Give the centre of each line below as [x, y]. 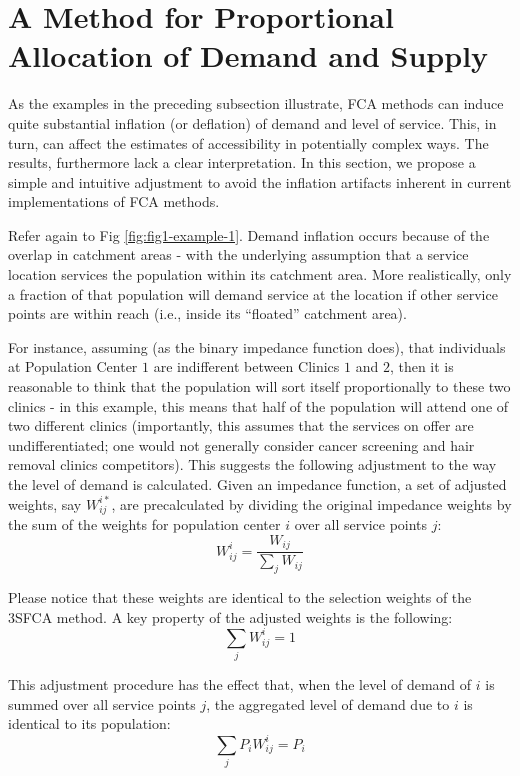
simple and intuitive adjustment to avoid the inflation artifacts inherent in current [260, 181]
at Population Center [73, 366]
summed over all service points [102, 703]
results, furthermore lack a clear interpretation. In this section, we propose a [242, 162]
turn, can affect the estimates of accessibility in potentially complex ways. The [248, 142]
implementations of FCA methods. [114, 201]
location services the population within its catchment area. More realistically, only [260, 274]
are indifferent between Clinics [246, 366]
